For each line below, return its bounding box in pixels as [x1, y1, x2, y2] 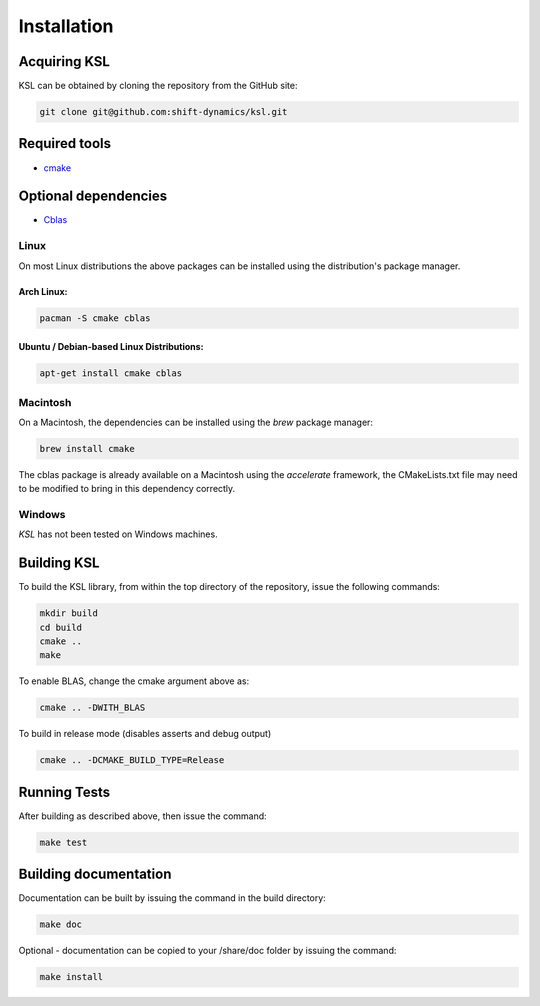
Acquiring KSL [18, 53, 110, 70]
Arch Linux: [18, 285, 69, 297]
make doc [39, 919, 83, 930]
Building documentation [18, 866, 172, 883]
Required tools [18, 135, 112, 152]
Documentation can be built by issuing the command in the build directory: [18, 892, 327, 904]
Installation [18, 15, 114, 37]
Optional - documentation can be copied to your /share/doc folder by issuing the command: [18, 945, 397, 957]
